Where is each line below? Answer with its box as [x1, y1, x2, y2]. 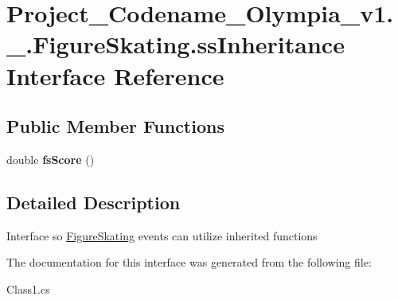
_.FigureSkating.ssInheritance [6, 28, 345, 60]
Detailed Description [6, 189, 181, 214]
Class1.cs [6, 280, 50, 297]
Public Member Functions [6, 114, 224, 138]
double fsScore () [6, 150, 95, 167]
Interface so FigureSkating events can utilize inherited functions [6, 227, 318, 244]
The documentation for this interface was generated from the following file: [6, 254, 372, 271]
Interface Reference [6, 59, 224, 92]
